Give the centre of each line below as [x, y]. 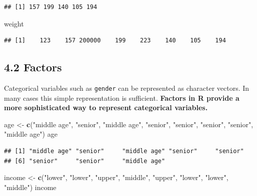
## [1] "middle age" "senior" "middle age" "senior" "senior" [124, 151]
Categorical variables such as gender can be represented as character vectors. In [127, 88]
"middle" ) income [30, 187]
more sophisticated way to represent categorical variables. [106, 107]
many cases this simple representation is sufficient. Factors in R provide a [122, 98]
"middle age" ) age [31, 134]
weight [14, 23]
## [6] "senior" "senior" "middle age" [85, 161]
